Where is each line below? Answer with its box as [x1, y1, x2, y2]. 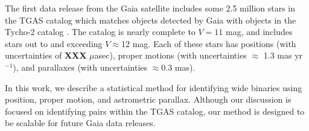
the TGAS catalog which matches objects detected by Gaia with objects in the [5, 13, 296, 26]
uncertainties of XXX [5, 49, 87, 62]
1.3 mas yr [263, 49, 303, 62]
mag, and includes [226, 25, 293, 38]
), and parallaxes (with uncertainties [13, 60, 148, 73]
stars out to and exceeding [5, 37, 103, 50]
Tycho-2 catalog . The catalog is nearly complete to [5, 25, 196, 38]
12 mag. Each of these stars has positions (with [121, 37, 296, 50]
